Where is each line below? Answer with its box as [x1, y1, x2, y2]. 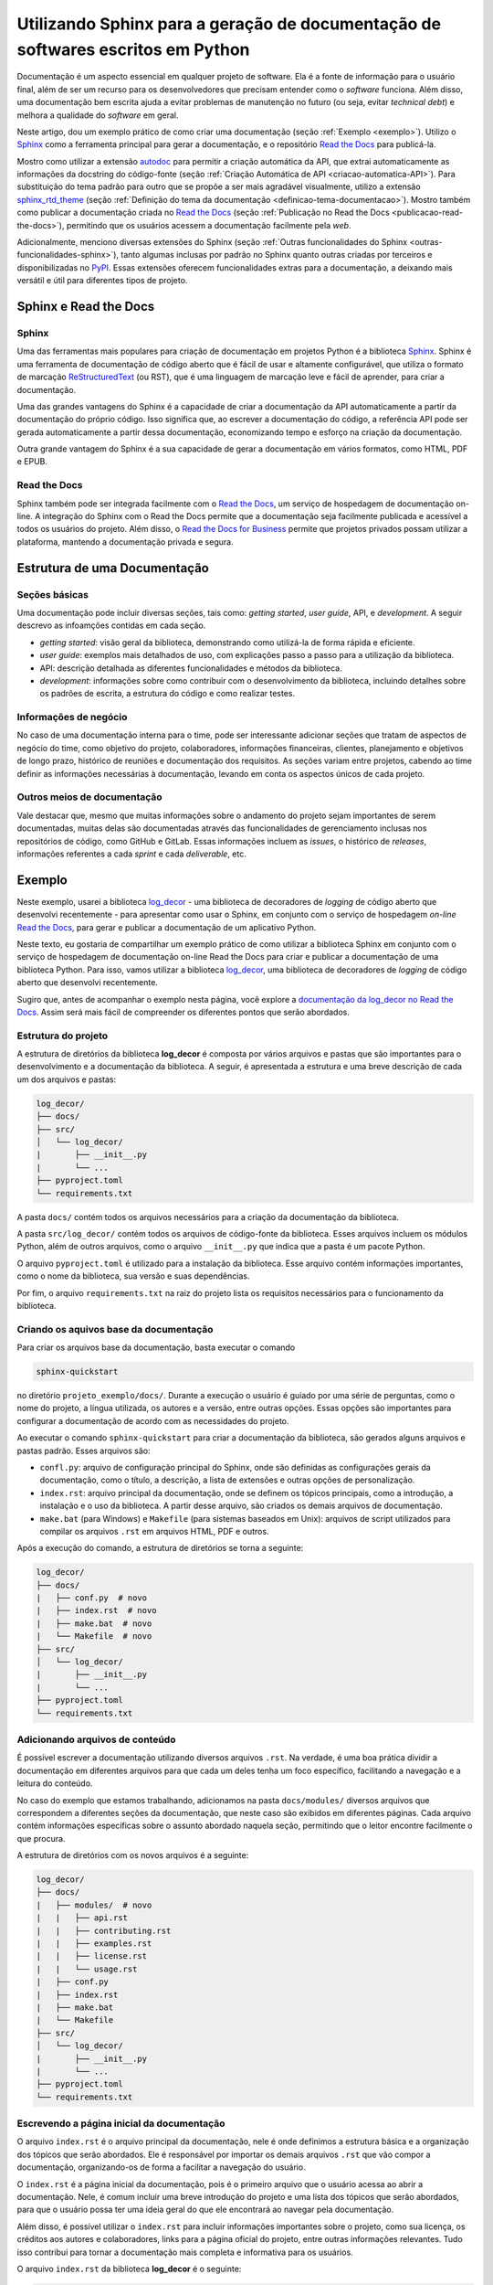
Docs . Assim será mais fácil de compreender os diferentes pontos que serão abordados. [16, 1006, 351, 1017]
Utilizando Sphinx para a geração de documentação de [16, 14, 442, 34]
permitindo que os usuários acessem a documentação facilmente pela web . [66, 219, 351, 230]
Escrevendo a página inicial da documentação [16, 2117, 226, 2130]
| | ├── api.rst [36, 1913, 128, 1923]
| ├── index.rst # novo [36, 1605, 157, 1616]
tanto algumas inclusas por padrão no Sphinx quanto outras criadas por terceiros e [120, 250, 433, 260]
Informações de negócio [16, 711, 128, 724]
